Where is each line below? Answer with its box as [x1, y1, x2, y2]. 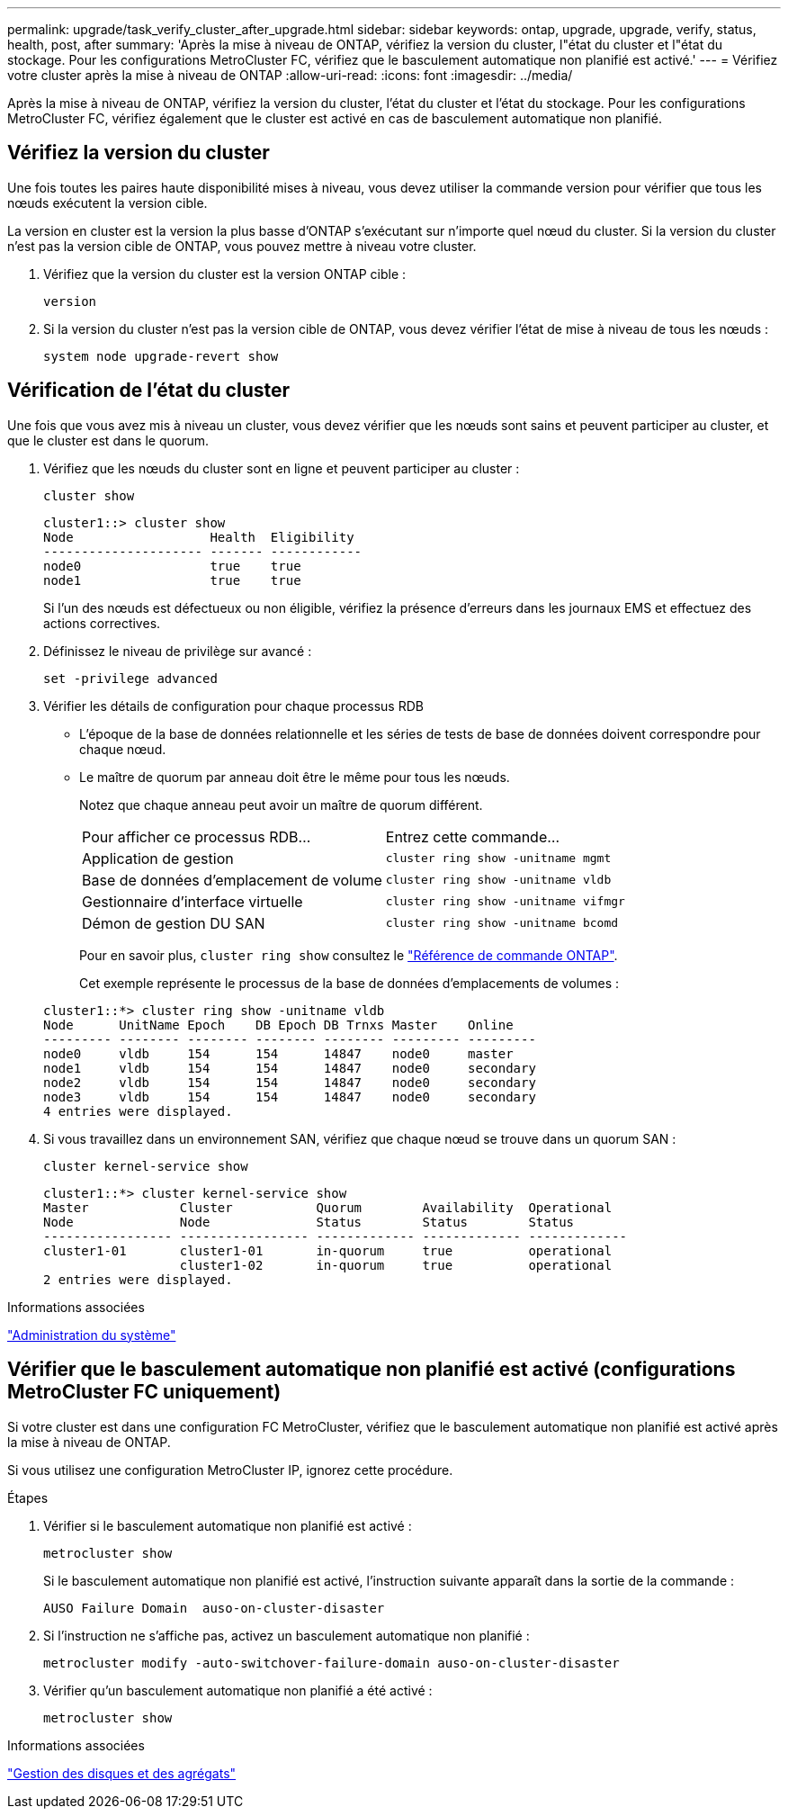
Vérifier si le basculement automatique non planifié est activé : [43, 1517, 412, 1533]
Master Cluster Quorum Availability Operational [43, 1200, 613, 1215]
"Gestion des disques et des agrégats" [7, 1765, 237, 1781]
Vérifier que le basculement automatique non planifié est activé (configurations [7, 1358, 736, 1381]
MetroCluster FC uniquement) [7, 1380, 282, 1404]
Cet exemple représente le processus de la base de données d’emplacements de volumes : [79, 975, 620, 991]
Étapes [7, 1489, 49, 1506]
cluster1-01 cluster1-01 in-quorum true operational [43, 1243, 613, 1258]
